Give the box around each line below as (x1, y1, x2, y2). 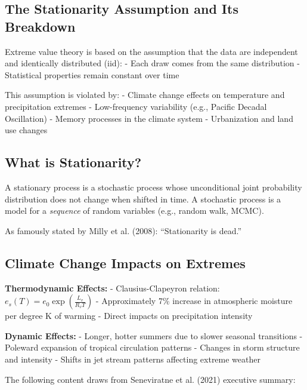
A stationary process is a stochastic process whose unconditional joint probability (5, 180, 302, 193)
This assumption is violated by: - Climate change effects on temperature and (5, 88, 285, 101)
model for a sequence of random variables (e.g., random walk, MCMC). (5, 204, 264, 217)
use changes (5, 124, 48, 136)
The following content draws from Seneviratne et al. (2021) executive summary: (5, 373, 296, 385)
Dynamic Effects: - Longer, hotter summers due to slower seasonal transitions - (5, 329, 303, 342)
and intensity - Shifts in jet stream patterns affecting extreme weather (5, 352, 261, 365)
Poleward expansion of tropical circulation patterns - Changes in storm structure (5, 341, 300, 354)
